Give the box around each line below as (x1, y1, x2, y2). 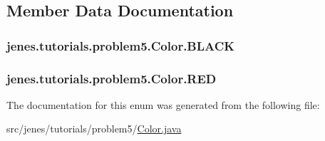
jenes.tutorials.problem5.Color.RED (6, 69, 217, 87)
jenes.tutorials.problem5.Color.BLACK (6, 36, 235, 54)
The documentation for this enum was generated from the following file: (6, 97, 320, 112)
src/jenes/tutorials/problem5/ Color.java (6, 121, 182, 136)
